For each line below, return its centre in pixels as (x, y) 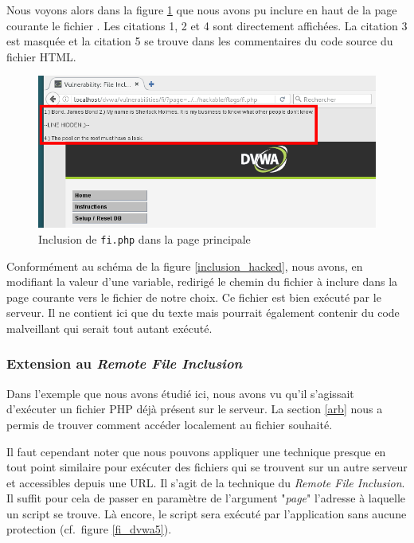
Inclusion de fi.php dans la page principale (145, 238)
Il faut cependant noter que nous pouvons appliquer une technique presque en (196, 451)
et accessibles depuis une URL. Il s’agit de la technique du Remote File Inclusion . (206, 482)
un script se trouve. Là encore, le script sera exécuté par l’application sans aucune (207, 513)
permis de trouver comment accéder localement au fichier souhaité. (170, 424)
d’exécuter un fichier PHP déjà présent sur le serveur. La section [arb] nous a (195, 409)
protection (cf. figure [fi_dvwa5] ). (89, 529)
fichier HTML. (41, 56)
